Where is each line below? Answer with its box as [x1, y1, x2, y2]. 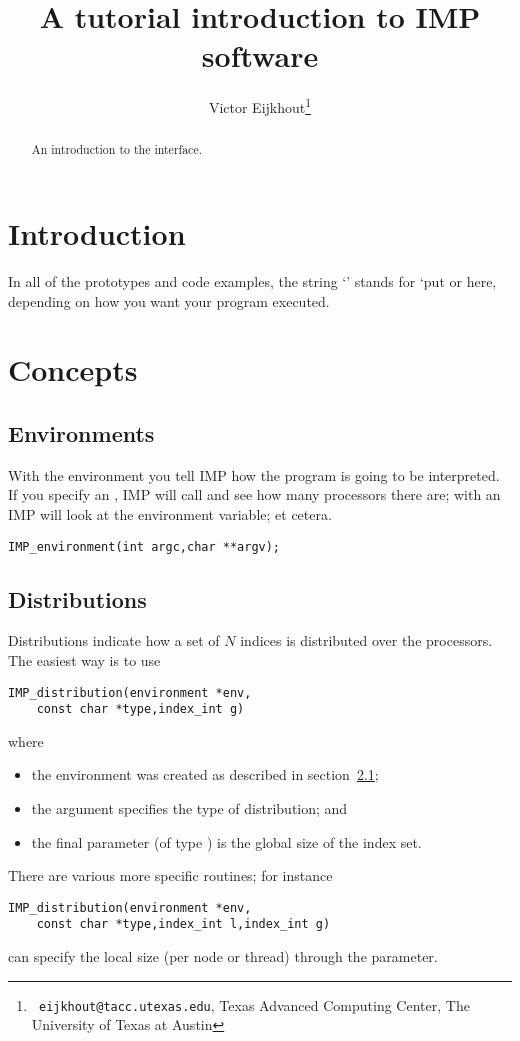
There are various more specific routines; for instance [8, 865, 333, 886]
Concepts [8, 349, 138, 390]
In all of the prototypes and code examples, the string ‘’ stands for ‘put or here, [8, 270, 497, 291]
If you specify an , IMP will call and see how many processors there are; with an [8, 484, 501, 505]
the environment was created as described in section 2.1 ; [31, 764, 379, 785]
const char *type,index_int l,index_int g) [36, 917, 331, 932]
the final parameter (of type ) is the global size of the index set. [31, 831, 422, 852]
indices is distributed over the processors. [240, 630, 493, 651]
